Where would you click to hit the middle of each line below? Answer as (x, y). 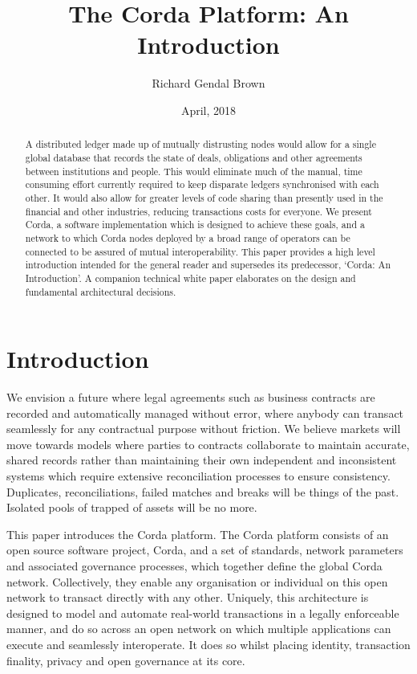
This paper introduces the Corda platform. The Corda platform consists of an (198, 534)
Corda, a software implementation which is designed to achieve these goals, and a (195, 225)
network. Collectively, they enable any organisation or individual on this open (197, 581)
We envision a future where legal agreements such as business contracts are (191, 397)
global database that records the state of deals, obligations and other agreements (194, 157)
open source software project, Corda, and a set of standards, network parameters (205, 550)
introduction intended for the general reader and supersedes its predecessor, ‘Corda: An (208, 265)
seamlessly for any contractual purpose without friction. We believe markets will (204, 429)
